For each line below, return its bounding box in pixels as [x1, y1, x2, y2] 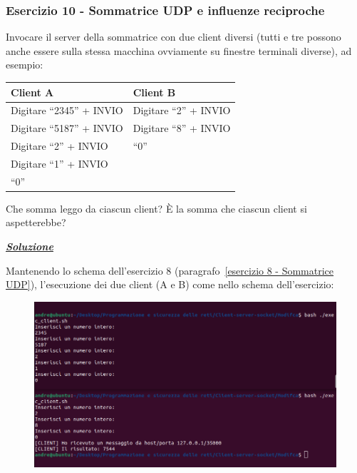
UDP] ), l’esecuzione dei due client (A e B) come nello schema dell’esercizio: [6, 277, 334, 292]
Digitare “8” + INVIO [133, 121, 231, 136]
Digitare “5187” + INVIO [11, 121, 123, 136]
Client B [133, 84, 176, 99]
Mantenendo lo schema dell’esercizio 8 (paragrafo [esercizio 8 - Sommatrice [6, 263, 334, 278]
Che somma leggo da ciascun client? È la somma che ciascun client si [6, 200, 307, 215]
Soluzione [6, 239, 53, 253]
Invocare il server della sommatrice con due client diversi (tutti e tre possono [6, 29, 341, 44]
